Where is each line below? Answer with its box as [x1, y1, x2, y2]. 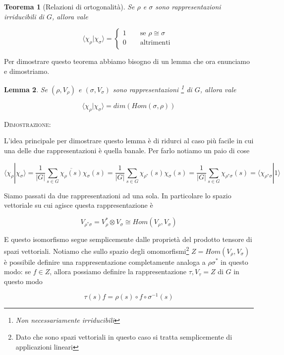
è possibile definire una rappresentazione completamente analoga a [4, 256, 206, 267]
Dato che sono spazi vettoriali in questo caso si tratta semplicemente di [15, 332, 232, 342]
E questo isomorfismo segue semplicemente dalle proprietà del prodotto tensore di [4, 234, 252, 244]
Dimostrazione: [4, 118, 51, 129]
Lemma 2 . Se [4, 84, 48, 95]
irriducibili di [4, 11, 44, 21]
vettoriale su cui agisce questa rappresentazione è [4, 200, 153, 210]
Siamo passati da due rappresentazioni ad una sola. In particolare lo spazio [4, 190, 231, 200]
